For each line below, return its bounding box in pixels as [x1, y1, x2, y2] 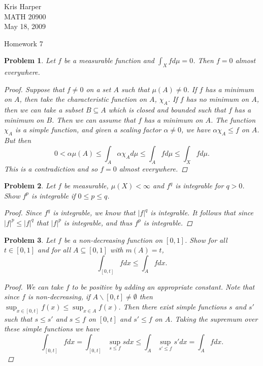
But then [4, 135, 31, 146]
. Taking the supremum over [170, 313, 258, 324]
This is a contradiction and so [4, 163, 98, 174]
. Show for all [184, 234, 227, 245]
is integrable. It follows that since [150, 207, 254, 218]
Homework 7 [4, 38, 43, 48]
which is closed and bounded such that [108, 104, 226, 115]
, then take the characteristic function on [19, 94, 147, 104]
